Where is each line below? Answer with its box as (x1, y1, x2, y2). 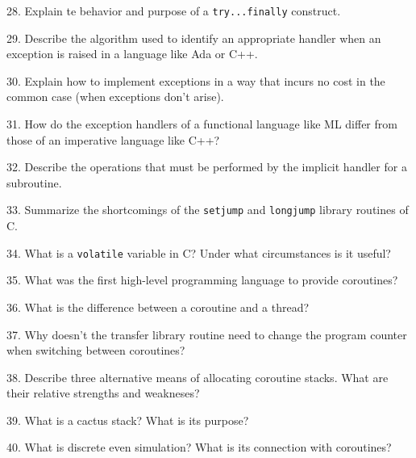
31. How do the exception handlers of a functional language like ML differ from (6, 116, 397, 132)
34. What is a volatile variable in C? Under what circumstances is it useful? (6, 244, 391, 261)
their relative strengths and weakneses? (6, 384, 200, 401)
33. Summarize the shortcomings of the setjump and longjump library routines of (6, 201, 409, 218)
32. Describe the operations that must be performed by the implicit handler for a (6, 158, 407, 175)
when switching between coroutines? (6, 342, 185, 359)
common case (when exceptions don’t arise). (6, 88, 224, 105)
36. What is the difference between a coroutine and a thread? (6, 298, 310, 315)
